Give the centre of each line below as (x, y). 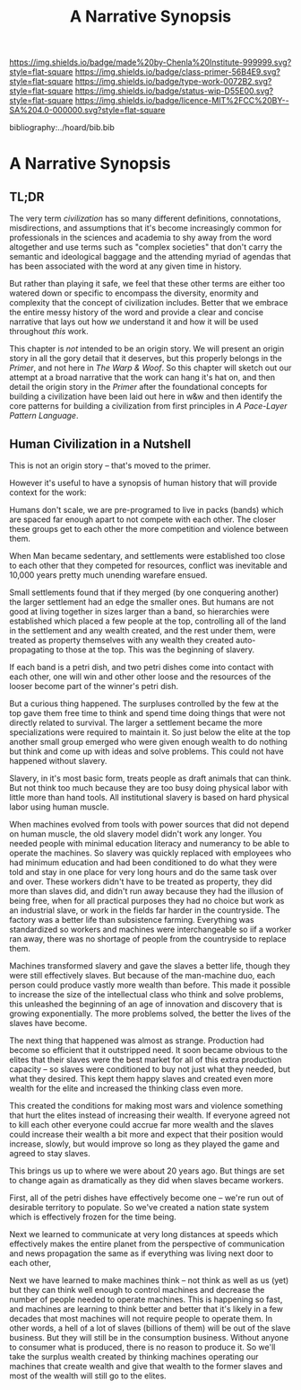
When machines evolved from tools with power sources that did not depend (149, 824)
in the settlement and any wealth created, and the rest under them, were (142, 630)
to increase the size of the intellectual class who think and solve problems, (146, 994)
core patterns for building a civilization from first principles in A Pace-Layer (148, 406)
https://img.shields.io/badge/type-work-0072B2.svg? (173, 82)
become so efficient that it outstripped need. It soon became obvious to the (149, 1050)
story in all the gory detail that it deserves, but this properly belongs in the (146, 359)
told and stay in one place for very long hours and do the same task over (143, 872)
